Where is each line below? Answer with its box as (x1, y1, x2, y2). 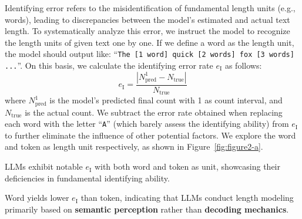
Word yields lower (5, 191, 69, 204)
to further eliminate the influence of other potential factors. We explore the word (5, 129, 296, 141)
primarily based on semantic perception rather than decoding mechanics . (5, 203, 289, 215)
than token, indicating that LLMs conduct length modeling (80, 191, 294, 204)
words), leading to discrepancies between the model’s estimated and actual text (5, 13, 290, 25)
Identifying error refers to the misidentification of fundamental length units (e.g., (5, 2, 296, 14)
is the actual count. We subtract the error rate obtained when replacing (25, 106, 283, 118)
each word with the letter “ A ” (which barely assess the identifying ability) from (5, 117, 289, 130)
